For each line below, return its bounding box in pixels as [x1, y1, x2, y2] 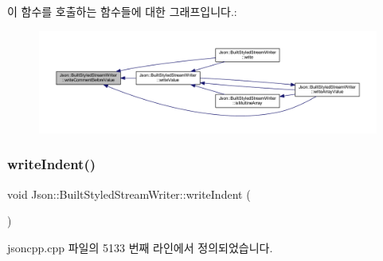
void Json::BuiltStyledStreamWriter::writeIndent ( [7, 185, 251, 202]
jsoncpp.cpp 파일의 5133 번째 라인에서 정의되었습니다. [7, 239, 273, 255]
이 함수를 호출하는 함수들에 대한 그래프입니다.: [7, 3, 237, 19]
